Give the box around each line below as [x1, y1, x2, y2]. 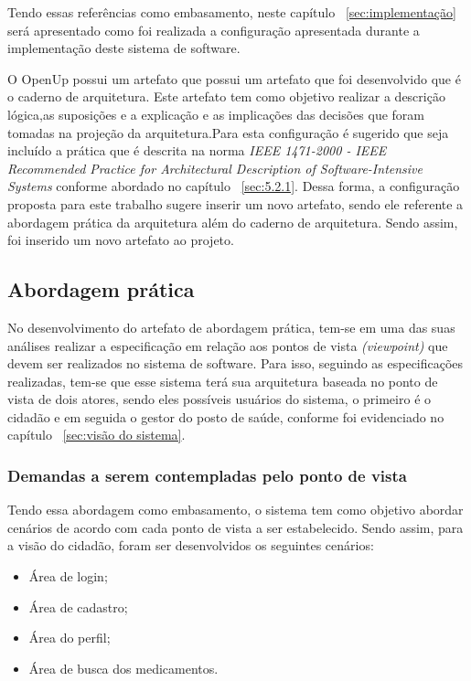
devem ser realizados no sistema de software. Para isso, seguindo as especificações [7, 354, 464, 373]
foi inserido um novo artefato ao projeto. [7, 230, 234, 250]
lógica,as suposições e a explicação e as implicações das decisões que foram [7, 104, 425, 123]
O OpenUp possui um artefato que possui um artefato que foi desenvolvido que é [7, 69, 461, 88]
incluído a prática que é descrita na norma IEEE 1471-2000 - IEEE [7, 141, 387, 160]
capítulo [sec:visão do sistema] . [7, 425, 186, 444]
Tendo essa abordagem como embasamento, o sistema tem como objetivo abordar [7, 500, 464, 519]
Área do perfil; [28, 628, 111, 647]
